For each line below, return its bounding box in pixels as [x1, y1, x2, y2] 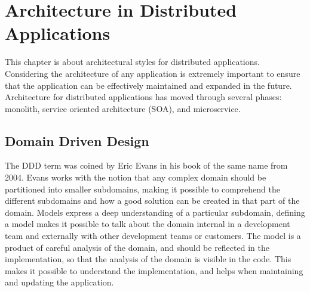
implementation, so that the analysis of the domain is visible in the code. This [5, 253, 291, 265]
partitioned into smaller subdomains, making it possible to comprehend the [5, 182, 280, 195]
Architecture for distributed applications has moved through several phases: [5, 91, 282, 103]
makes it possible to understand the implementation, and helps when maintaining [5, 264, 303, 277]
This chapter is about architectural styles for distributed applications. [5, 55, 260, 68]
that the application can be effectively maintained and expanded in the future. [5, 79, 292, 91]
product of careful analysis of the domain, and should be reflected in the [5, 241, 269, 253]
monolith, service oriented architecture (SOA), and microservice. [5, 102, 241, 114]
